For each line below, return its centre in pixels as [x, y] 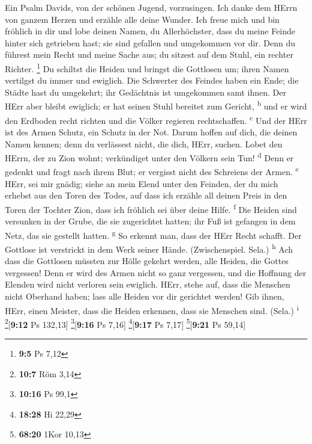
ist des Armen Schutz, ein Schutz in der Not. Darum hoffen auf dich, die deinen [151, 131]
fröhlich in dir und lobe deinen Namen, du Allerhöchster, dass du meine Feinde [150, 31]
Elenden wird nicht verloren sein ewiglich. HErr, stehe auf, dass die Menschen [148, 284]
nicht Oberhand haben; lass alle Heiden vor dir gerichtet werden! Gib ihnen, [145, 296]
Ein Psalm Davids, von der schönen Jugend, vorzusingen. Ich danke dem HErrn [151, 7]
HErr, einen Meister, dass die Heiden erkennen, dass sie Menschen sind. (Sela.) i [152, 309]
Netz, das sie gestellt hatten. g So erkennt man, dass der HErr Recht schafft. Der [153, 234]
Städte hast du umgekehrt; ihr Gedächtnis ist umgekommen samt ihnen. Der [145, 92]
